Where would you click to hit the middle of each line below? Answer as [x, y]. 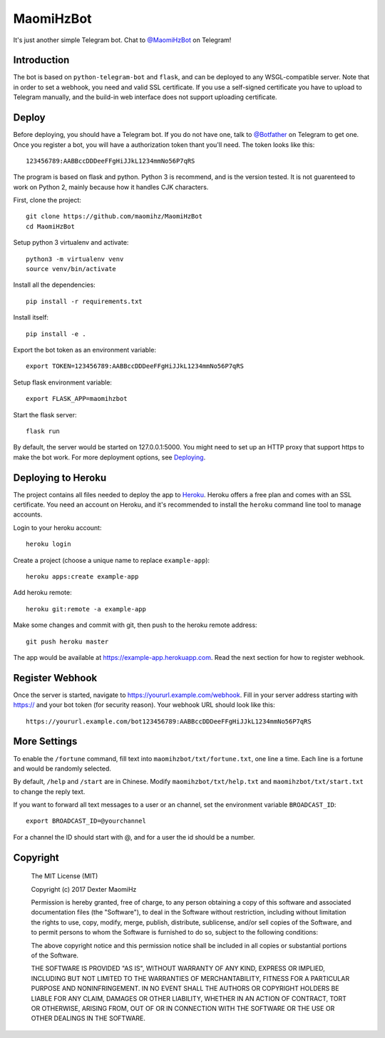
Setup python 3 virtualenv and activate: [71, 243]
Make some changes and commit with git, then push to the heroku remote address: [135, 625]
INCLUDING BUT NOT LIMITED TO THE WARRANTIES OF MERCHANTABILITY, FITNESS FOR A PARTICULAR [190, 978]
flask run [43, 431]
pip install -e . [56, 334]
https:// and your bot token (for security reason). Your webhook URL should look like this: [144, 705]
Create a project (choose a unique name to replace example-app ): [112, 560]
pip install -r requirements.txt [84, 301]
